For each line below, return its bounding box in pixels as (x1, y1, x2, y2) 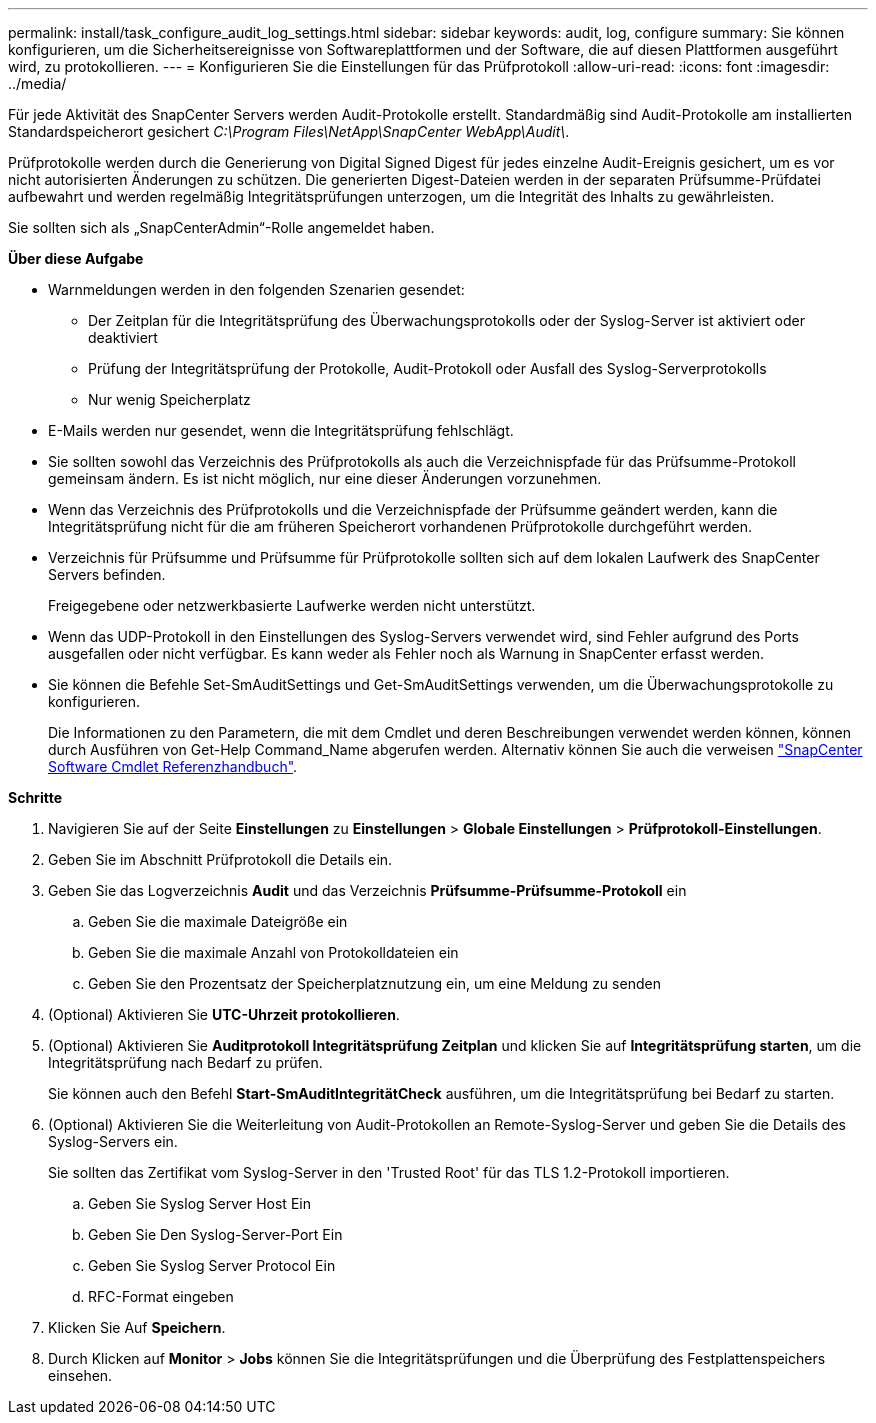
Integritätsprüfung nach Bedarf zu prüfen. (48, 1054, 323, 1071)
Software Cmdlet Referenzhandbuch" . (48, 758, 298, 775)
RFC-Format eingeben (88, 1288, 234, 1305)
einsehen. (48, 1367, 113, 1384)
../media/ (8, 75, 67, 92)
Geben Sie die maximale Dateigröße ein (88, 913, 348, 930)
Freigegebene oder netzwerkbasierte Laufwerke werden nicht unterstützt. (48, 597, 536, 614)
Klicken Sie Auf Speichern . (48, 1319, 226, 1336)
